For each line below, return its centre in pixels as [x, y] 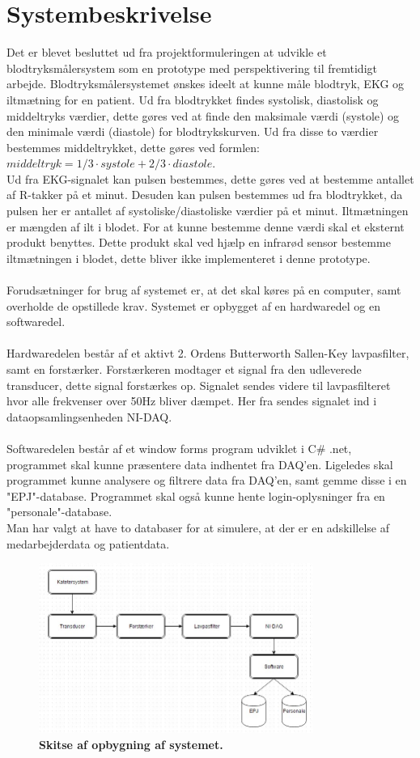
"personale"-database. [59, 512]
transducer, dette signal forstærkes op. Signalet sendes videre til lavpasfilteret [199, 385]
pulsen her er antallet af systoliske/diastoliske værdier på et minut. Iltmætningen [208, 211]
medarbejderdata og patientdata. [88, 543]
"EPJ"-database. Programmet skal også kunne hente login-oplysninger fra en [196, 495]
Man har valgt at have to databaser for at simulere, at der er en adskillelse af [198, 527]
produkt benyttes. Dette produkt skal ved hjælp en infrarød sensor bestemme [199, 242]
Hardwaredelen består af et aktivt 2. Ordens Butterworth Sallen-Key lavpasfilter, [208, 353]
